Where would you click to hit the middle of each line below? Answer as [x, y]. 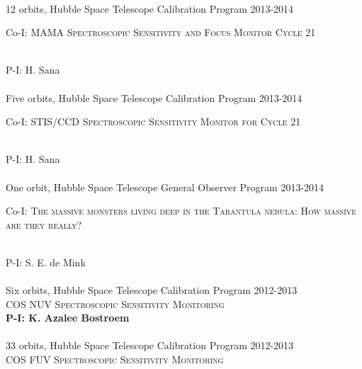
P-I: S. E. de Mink [46, 262]
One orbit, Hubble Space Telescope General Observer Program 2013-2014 [165, 187]
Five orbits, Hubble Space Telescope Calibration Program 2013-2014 [154, 97]
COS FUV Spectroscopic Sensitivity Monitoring [115, 359]
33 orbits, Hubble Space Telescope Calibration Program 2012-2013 [150, 345]
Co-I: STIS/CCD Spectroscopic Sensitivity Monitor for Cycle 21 [153, 121]
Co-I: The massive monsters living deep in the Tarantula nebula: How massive [181, 211]
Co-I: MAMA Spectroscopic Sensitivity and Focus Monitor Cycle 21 [161, 32]
